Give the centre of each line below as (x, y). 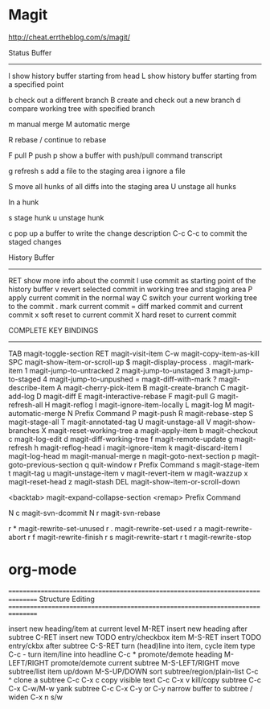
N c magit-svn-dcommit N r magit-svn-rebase (84, 513)
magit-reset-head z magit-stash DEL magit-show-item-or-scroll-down (124, 481)
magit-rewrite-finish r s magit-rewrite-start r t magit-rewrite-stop (144, 537)
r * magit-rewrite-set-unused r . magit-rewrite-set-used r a (106, 528)
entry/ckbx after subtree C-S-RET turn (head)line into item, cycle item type (132, 645)
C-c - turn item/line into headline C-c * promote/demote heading (115, 654)
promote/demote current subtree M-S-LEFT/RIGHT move (145, 662)
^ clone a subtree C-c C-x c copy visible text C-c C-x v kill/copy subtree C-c (135, 680)
